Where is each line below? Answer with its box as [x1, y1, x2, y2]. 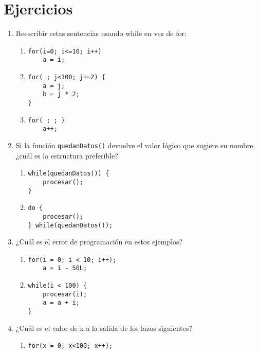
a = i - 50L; [43, 264, 87, 272]
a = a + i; [43, 299, 80, 307]
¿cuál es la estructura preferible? [15, 150, 118, 161]
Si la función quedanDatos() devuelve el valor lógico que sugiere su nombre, [15, 139, 255, 150]
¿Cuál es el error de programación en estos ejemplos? [15, 236, 183, 247]
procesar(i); [43, 290, 87, 298]
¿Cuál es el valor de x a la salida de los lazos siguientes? [15, 322, 192, 333]
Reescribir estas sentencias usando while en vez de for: [15, 28, 187, 39]
